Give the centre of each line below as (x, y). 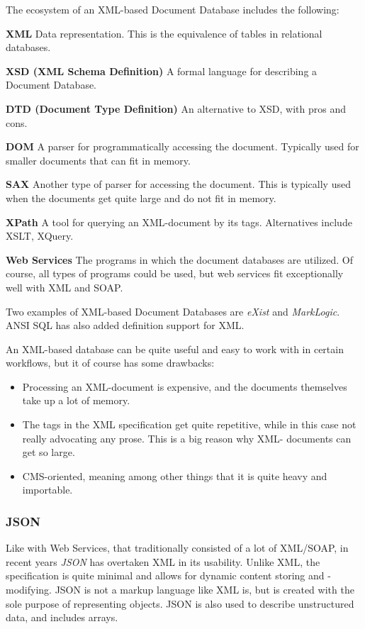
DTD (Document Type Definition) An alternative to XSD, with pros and (176, 108)
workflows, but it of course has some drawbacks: (110, 363)
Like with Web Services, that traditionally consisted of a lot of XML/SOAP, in (177, 548)
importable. (47, 490)
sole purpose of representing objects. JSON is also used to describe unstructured (180, 603)
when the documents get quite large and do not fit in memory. (141, 197)
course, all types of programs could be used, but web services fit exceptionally (175, 273)
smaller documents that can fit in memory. (98, 160)
